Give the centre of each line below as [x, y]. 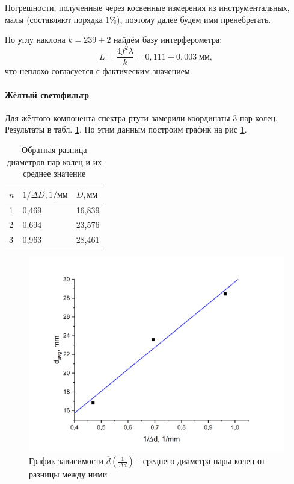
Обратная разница [54, 149]
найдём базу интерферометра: [168, 39]
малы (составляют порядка [54, 19]
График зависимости [66, 461]
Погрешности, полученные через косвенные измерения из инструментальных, [147, 7]
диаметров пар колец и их [54, 161]
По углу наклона [35, 39]
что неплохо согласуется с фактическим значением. [99, 71]
